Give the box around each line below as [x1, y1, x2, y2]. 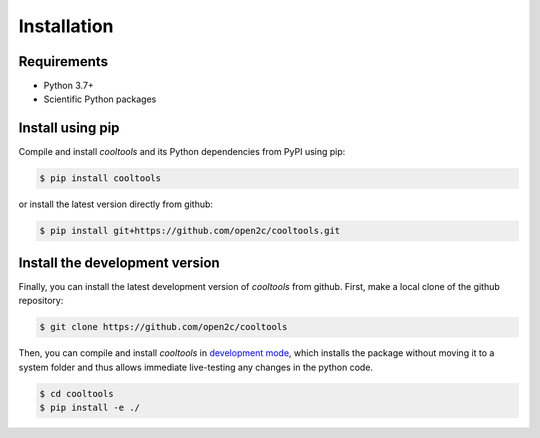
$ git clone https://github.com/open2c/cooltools [39, 321, 288, 333]
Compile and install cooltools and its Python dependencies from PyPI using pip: [18, 146, 346, 158]
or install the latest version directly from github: [18, 198, 214, 210]
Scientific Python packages [43, 93, 157, 105]
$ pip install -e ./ [39, 401, 140, 413]
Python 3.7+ [43, 80, 94, 92]
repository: [18, 295, 64, 307]
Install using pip [18, 120, 120, 137]
